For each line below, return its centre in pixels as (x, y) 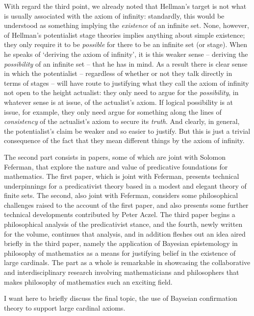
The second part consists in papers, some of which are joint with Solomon (115, 157)
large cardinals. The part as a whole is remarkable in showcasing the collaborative (127, 262)
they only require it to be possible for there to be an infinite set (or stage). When (126, 44)
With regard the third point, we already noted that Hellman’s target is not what (125, 6)
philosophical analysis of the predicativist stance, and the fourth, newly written (123, 224)
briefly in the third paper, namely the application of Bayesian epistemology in (121, 243)
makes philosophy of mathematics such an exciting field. (88, 281)
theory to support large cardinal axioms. (65, 307)
